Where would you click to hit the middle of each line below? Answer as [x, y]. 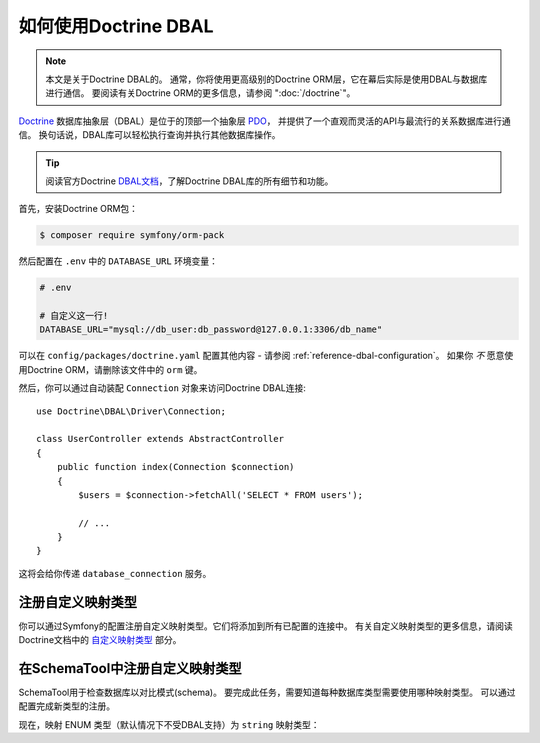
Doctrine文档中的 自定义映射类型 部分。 [100, 640]
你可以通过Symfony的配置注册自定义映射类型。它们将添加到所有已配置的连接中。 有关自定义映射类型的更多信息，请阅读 [266, 626]
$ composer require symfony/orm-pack [132, 235]
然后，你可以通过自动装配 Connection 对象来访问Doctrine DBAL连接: [162, 388]
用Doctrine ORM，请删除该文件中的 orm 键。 [110, 369]
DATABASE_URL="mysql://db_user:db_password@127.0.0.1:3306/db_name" [211, 329]
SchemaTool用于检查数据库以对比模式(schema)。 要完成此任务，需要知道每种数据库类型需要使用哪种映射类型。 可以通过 [267, 692]
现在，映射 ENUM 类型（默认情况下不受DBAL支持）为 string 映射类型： [169, 724]
